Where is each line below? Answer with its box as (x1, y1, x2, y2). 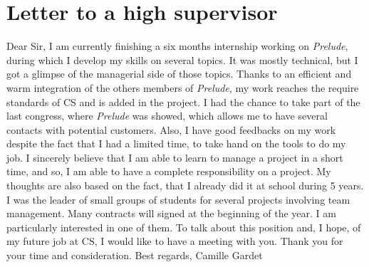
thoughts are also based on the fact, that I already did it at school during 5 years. (6, 178, 364, 193)
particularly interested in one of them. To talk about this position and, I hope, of (6, 219, 361, 234)
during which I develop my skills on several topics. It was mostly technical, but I (6, 52, 358, 67)
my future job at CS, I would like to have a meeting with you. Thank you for (6, 234, 343, 248)
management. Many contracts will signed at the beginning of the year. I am (6, 206, 336, 221)
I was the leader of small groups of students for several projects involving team (6, 192, 350, 206)
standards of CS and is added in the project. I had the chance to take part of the (6, 94, 360, 109)
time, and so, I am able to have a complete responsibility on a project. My (6, 164, 331, 179)
